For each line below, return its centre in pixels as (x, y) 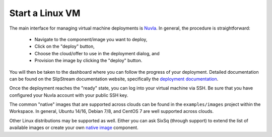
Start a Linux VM (45, 13)
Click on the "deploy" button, (65, 46)
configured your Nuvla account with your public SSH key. (69, 95)
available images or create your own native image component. (74, 127)
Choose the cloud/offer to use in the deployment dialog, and (97, 53)
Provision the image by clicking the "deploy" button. (88, 61)
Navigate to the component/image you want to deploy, (91, 39)
